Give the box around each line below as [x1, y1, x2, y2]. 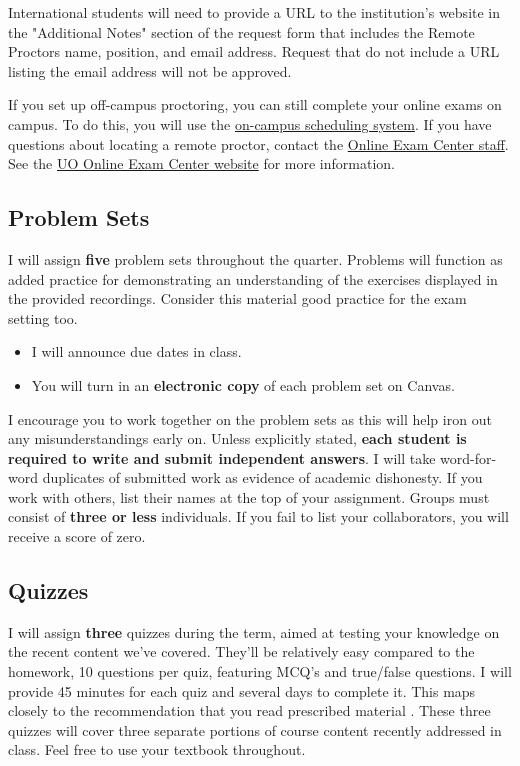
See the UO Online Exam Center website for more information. [8, 153, 395, 174]
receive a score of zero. [8, 526, 146, 547]
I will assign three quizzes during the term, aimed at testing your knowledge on [8, 621, 500, 642]
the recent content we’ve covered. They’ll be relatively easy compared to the [8, 641, 475, 662]
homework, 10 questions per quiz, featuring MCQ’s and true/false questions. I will [8, 661, 512, 682]
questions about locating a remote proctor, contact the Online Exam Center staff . [8, 133, 509, 154]
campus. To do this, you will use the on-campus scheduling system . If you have [8, 113, 492, 134]
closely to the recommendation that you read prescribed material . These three [8, 700, 491, 721]
